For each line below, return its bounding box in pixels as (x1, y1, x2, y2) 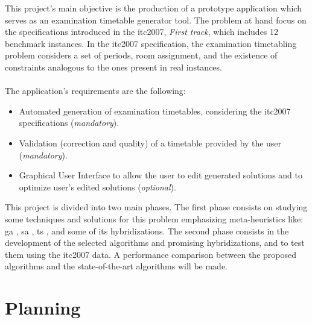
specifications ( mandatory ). (19, 116, 119, 129)
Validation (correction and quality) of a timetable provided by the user (19, 136, 282, 149)
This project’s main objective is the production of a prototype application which (5, 2, 302, 14)
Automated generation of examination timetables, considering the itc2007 (19, 104, 291, 117)
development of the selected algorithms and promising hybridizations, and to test (5, 236, 305, 249)
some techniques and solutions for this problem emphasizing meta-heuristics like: (5, 212, 304, 225)
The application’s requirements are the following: (5, 84, 186, 97)
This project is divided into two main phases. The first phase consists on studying (5, 201, 308, 213)
